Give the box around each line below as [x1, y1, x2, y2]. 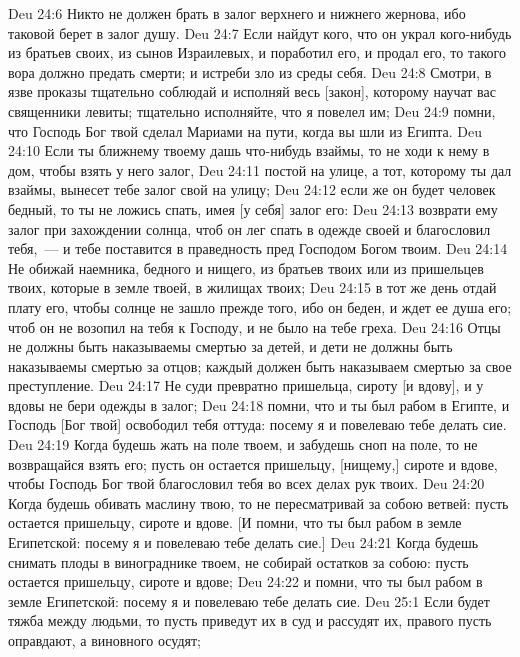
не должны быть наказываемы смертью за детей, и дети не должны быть [8, 336, 453, 357]
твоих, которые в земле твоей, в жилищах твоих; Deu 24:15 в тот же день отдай [8, 277, 497, 298]
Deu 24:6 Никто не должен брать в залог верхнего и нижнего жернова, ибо [8, 3, 466, 23]
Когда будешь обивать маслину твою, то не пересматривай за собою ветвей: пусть [8, 492, 509, 513]
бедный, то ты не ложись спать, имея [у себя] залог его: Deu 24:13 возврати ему [8, 198, 498, 219]
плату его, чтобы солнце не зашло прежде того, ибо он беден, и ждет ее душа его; [8, 296, 512, 317]
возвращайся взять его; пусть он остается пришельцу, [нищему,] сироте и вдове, [8, 453, 498, 474]
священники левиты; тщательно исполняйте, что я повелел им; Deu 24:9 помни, [8, 100, 496, 121]
